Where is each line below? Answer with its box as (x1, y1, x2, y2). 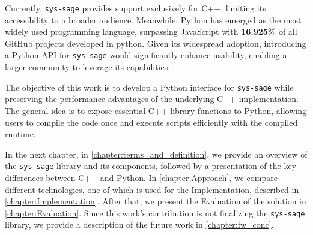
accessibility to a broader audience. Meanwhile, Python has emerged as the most (5, 13, 302, 26)
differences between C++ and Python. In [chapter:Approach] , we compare (5, 171, 278, 183)
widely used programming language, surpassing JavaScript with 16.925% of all (5, 25, 297, 38)
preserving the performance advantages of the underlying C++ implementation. (5, 92, 299, 105)
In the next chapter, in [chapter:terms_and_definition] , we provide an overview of (5, 147, 308, 160)
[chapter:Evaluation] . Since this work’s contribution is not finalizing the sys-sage (5, 206, 305, 219)
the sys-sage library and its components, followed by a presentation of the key (5, 159, 297, 172)
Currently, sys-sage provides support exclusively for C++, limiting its (5, 2, 266, 14)
